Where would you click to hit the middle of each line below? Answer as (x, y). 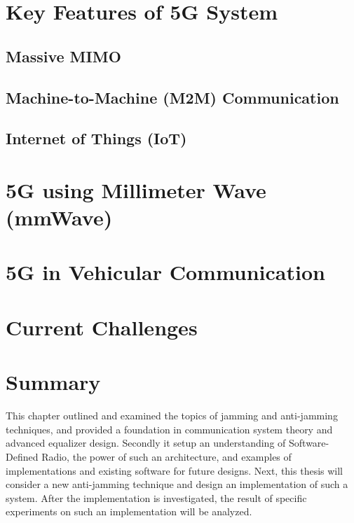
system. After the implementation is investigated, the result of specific (156, 497)
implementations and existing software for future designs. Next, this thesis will (175, 470)
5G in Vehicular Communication (165, 272)
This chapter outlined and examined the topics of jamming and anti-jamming (172, 416)
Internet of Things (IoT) (96, 138)
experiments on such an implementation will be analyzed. (129, 511)
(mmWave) (59, 217)
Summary (53, 382)
